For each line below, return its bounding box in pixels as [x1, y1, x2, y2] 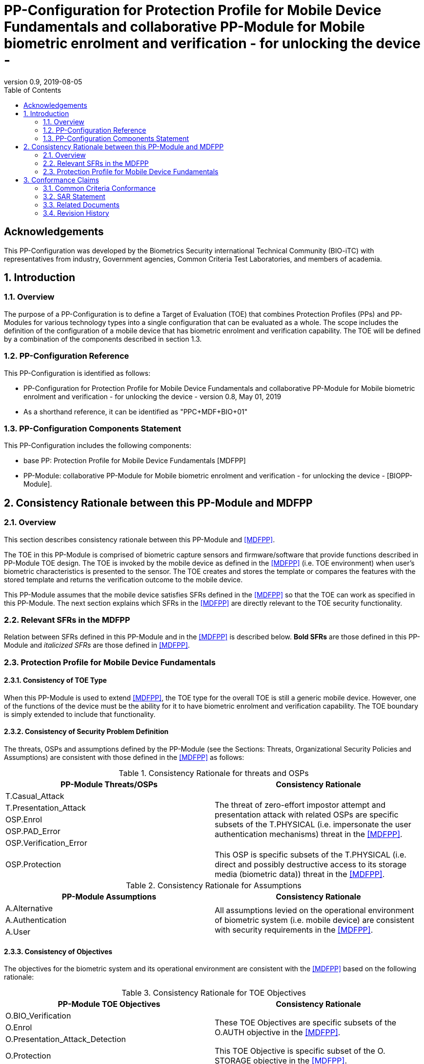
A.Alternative [5, 903, 53, 914]
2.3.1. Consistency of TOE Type [4, 676, 107, 685]
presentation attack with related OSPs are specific [215, 810, 399, 820]
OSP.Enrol [5, 815, 42, 825]
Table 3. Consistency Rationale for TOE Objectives [121, 988, 306, 998]
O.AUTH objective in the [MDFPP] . [215, 1027, 341, 1038]
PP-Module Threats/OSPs [60, 779, 158, 790]
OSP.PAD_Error [5, 826, 61, 837]
